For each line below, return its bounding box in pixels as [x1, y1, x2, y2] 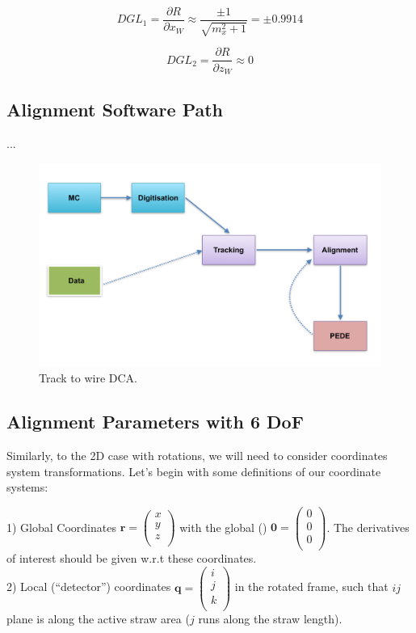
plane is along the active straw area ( [6, 610, 190, 627]
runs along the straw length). [198, 610, 342, 627]
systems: [6, 479, 48, 496]
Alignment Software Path [6, 97, 224, 122]
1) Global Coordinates [6, 518, 116, 535]
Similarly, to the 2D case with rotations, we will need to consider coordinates [6, 446, 388, 463]
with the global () [179, 518, 267, 535]
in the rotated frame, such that [234, 578, 389, 595]
